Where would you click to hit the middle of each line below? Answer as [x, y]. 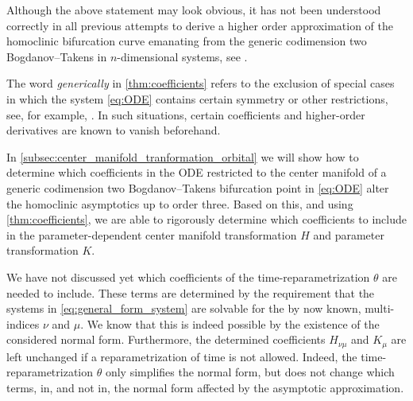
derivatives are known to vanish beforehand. [114, 130]
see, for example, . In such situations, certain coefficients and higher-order [186, 114]
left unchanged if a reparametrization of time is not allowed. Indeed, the [182, 356]
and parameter [349, 234]
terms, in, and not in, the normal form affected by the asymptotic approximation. [205, 387]
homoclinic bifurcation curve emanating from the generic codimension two [187, 41]
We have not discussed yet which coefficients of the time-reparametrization [188, 276]
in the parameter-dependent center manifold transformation [152, 234]
